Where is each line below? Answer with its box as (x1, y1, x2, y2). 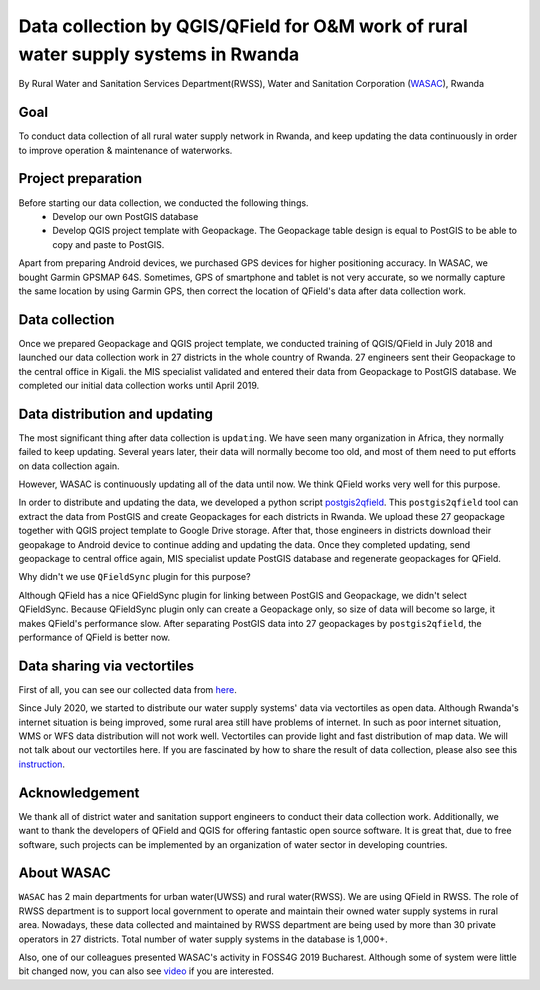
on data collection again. (18, 460, 120, 472)
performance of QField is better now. (18, 631, 171, 643)
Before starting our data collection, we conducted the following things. (18, 196, 309, 209)
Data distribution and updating (18, 405, 214, 422)
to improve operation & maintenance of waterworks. (18, 144, 233, 156)
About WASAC (18, 865, 111, 882)
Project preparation (18, 170, 142, 187)
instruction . (18, 758, 65, 770)
